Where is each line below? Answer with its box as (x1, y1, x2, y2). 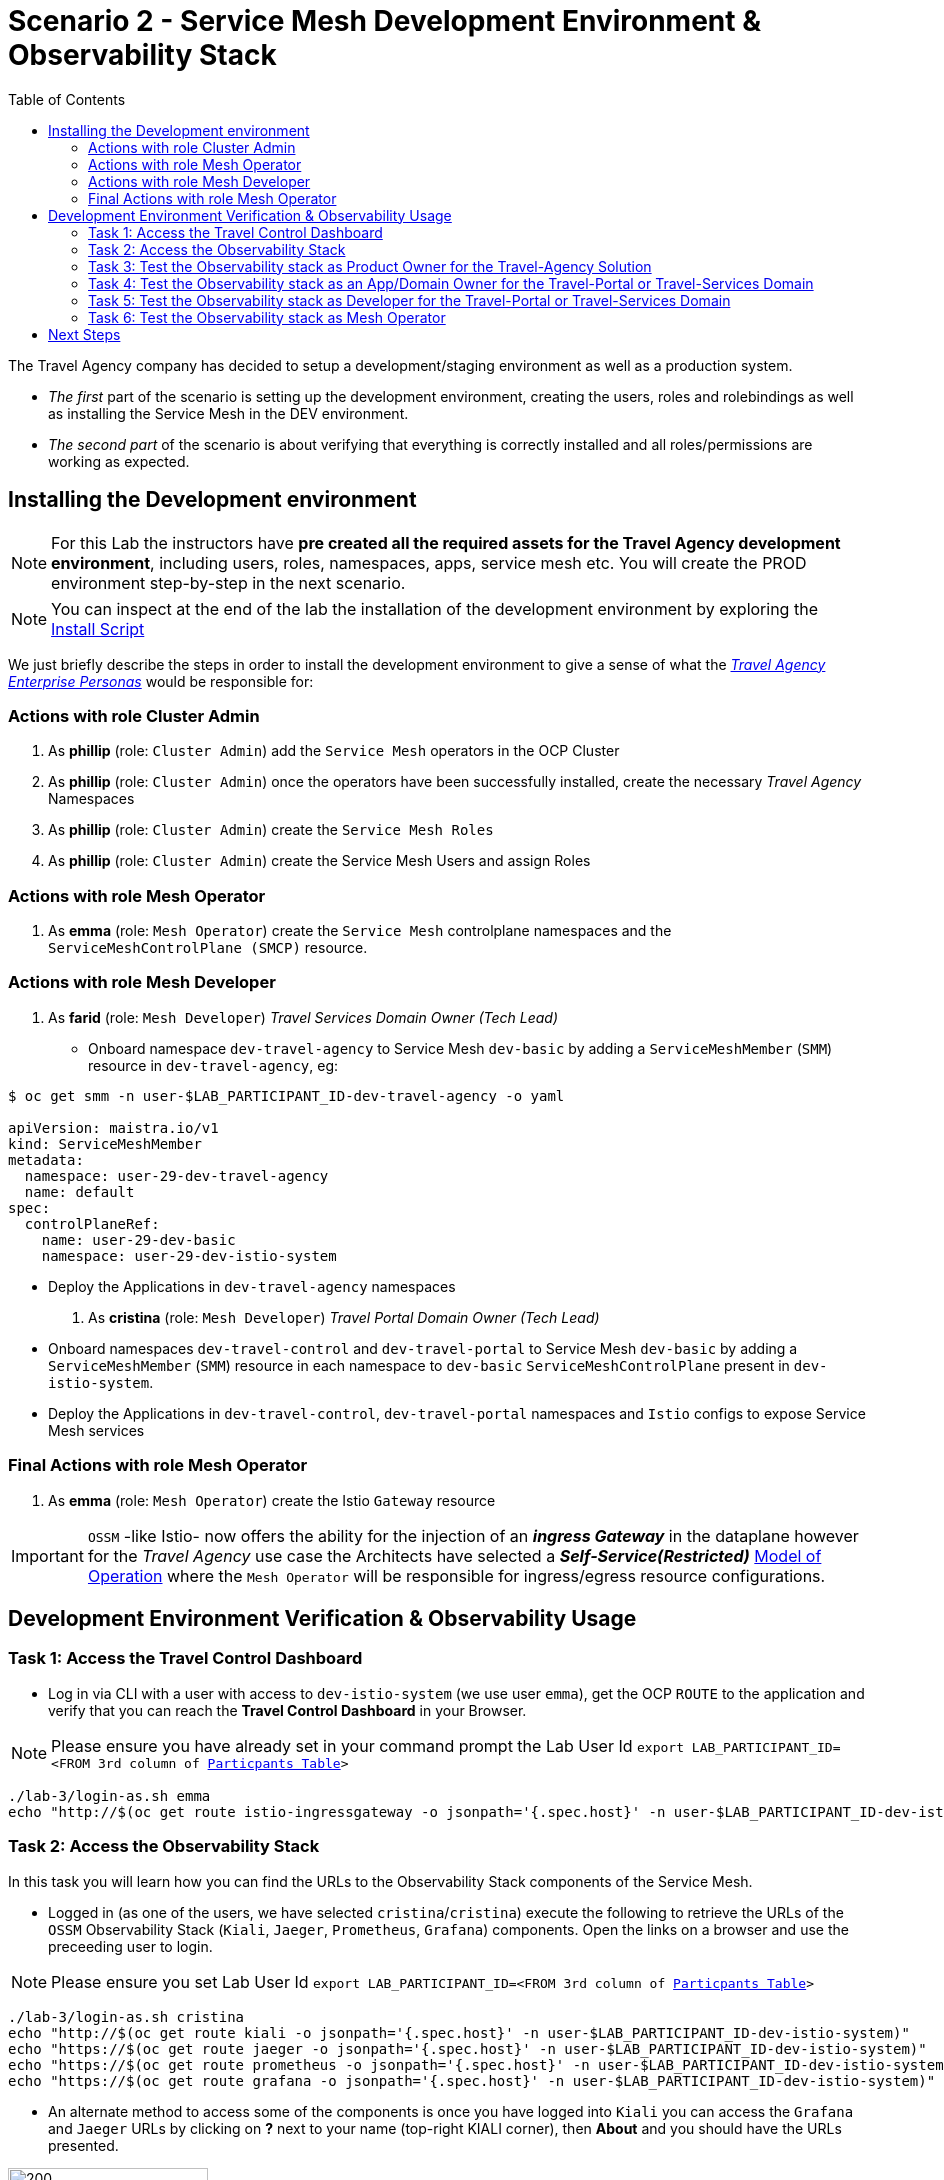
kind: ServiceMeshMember (8, 1135, 202, 1152)
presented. (48, 2136, 119, 2154)
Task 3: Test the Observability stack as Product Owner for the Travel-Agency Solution (88, 257, 652, 275)
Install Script (51, 618, 145, 639)
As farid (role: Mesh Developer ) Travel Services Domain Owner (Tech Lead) (48, 1008, 558, 1026)
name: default (24, 1183, 135, 1200)
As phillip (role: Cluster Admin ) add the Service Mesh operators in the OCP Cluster (48, 742, 620, 760)
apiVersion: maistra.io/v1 (8, 1119, 219, 1136)
